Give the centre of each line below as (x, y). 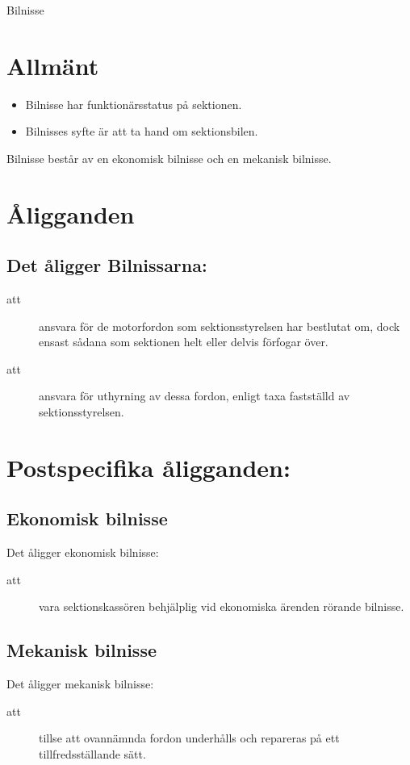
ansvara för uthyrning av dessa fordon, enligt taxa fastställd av (195, 396)
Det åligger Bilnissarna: (107, 265)
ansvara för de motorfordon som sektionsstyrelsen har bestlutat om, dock (220, 326)
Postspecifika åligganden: (149, 467)
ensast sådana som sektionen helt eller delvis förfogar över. (184, 342)
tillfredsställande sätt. (92, 753)
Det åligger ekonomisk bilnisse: (83, 552)
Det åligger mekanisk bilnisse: (80, 684)
